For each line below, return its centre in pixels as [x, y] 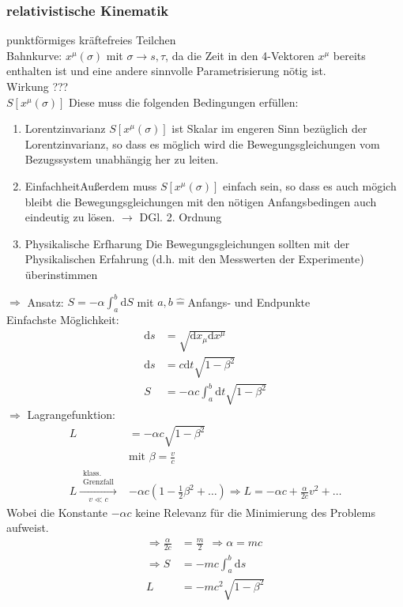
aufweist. [28, 528]
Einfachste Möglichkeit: [63, 319]
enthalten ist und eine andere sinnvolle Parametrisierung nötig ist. [166, 71]
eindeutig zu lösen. [70, 217]
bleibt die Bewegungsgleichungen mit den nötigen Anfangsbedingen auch [201, 201]
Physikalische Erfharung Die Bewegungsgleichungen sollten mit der [187, 243]
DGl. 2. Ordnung [181, 217]
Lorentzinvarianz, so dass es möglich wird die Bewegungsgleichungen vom [202, 143]
